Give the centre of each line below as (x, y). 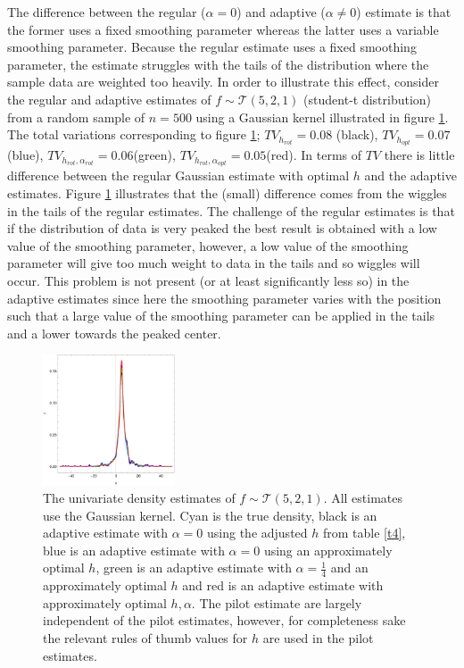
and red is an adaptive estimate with (283, 585)
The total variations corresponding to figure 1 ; (134, 134)
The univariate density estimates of (139, 498)
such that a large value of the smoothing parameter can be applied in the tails (221, 316)
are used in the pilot (318, 638)
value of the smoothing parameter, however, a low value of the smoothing (208, 245)
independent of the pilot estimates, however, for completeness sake (224, 620)
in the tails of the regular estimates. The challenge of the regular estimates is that (231, 210)
